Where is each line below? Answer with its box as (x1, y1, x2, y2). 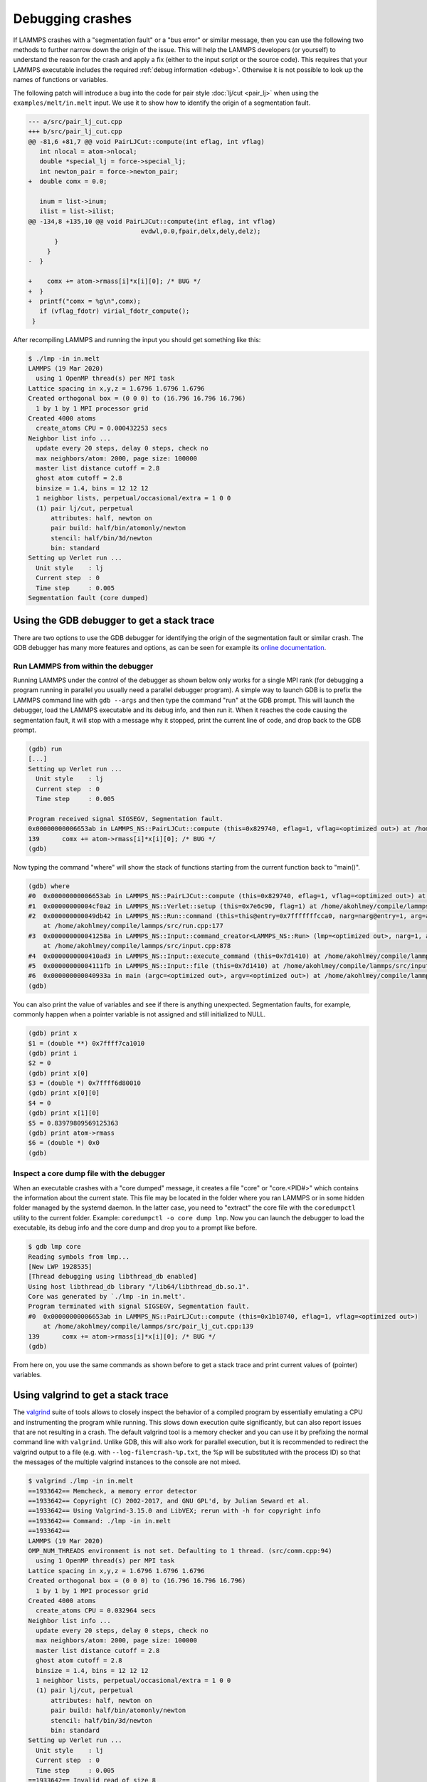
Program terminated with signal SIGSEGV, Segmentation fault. (28, 1302, 250, 1311)
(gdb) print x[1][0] (28, 1109, 100, 1117)
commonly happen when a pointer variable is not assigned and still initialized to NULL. (13, 1010, 266, 1019)
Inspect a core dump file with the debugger (13, 1169, 166, 1179)
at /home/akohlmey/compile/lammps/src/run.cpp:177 (43, 922, 223, 930)
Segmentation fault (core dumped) (28, 594, 149, 602)
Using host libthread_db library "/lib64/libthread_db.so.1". (28, 1282, 250, 1290)
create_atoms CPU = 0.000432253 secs (36, 424, 167, 433)
